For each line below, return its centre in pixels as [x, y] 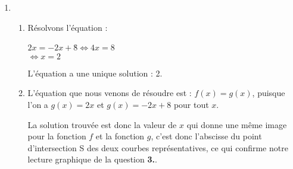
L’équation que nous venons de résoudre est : [110, 93]
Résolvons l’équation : [68, 27]
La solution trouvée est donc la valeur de [102, 124]
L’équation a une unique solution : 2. [95, 73]
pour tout [191, 104]
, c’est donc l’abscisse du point [206, 136]
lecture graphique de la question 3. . [92, 159]
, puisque [269, 93]
